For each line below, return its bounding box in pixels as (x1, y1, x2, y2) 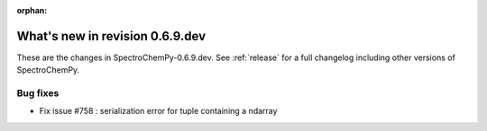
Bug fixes (16, 87, 60, 100)
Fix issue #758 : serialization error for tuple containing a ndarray (39, 106, 278, 117)
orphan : (16, 5, 48, 15)
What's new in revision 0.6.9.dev (16, 28, 207, 44)
